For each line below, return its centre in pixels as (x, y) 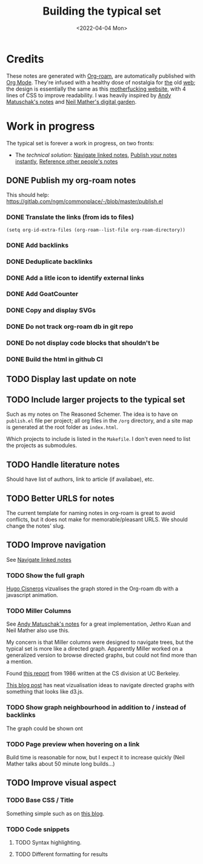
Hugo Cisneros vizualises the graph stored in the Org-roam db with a (92, 589)
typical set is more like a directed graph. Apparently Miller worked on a (95, 649)
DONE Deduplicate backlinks (49, 261)
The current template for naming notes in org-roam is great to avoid (91, 513)
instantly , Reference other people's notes (66, 161)
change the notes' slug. (36, 526)
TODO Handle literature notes (63, 464)
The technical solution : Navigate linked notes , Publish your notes (96, 155)
